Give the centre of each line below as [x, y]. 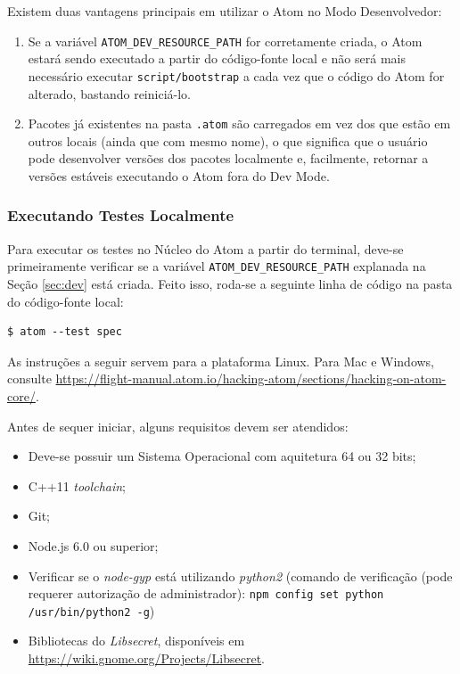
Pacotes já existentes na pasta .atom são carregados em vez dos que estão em [239, 123]
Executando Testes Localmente [121, 215]
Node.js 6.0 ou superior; [93, 545]
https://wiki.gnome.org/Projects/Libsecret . [147, 658]
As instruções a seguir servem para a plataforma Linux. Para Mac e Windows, [221, 361]
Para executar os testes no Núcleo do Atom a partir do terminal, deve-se [205, 248]
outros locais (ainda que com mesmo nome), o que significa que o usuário [228, 140]
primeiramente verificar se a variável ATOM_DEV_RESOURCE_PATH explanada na [217, 266]
